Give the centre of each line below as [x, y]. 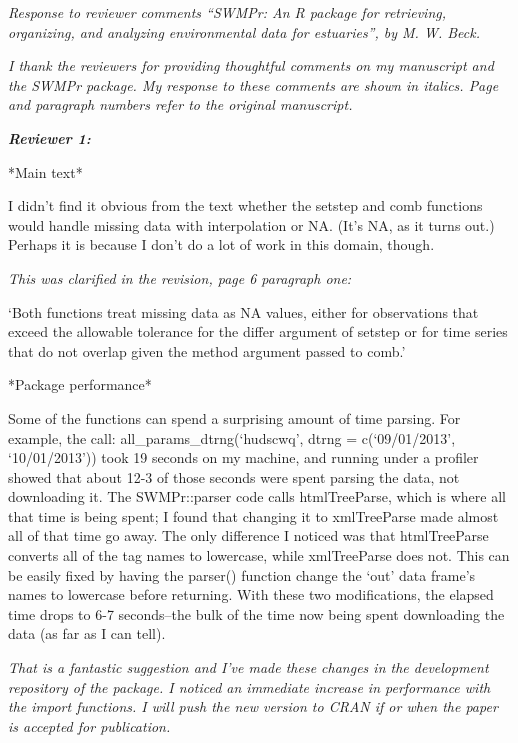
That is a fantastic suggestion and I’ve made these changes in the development [248, 667]
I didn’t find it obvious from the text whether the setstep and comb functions [245, 205]
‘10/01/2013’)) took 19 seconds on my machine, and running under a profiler [243, 457]
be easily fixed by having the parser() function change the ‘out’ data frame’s [242, 574]
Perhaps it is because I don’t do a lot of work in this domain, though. [221, 244]
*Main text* [45, 171]
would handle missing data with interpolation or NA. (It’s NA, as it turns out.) [251, 224]
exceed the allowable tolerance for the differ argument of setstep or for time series [258, 331]
